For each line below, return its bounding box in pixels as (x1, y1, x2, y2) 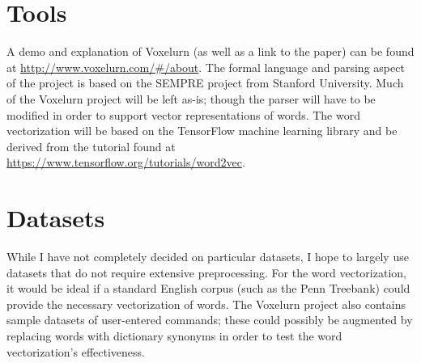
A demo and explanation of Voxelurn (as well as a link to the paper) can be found (6, 43, 415, 60)
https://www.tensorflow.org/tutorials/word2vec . (6, 154, 245, 171)
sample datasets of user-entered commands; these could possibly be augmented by (6, 311, 413, 328)
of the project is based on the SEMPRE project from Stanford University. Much (6, 74, 404, 91)
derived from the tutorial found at (6, 137, 176, 154)
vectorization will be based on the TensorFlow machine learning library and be (6, 122, 398, 139)
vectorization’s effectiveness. (6, 343, 145, 360)
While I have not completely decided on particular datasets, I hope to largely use (6, 248, 409, 264)
